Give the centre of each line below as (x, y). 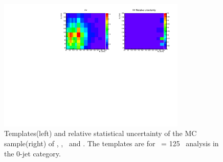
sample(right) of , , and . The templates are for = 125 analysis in (111, 143)
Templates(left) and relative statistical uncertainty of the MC (101, 133)
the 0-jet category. (32, 153)
